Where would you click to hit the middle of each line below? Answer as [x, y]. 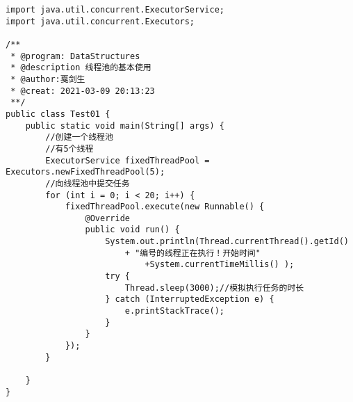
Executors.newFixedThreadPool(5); [85, 172]
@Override [107, 218]
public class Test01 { [58, 114]
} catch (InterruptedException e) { [190, 299]
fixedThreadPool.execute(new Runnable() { [165, 207]
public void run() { [132, 230]
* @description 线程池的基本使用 [81, 68]
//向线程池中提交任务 [88, 183]
